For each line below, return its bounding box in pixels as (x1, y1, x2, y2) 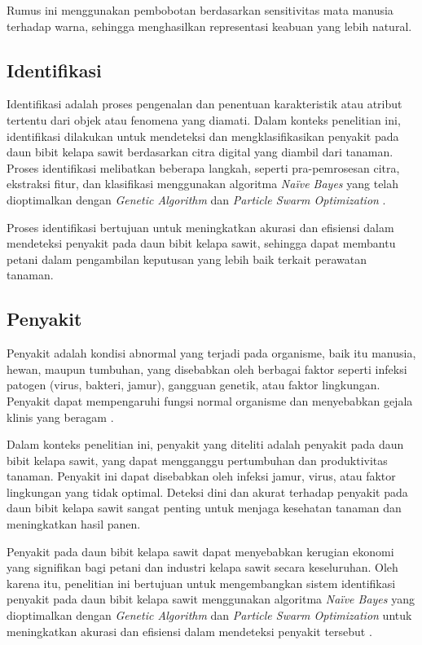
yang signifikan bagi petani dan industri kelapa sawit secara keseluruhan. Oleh (7, 559, 398, 576)
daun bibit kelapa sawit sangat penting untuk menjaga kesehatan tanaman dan (7, 499, 402, 516)
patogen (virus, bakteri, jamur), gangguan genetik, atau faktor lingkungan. (7, 376, 380, 393)
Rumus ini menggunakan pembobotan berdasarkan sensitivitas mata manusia (7, 2, 393, 18)
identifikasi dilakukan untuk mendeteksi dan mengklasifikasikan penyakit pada (7, 127, 399, 144)
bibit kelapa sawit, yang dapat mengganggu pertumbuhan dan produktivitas (7, 451, 388, 468)
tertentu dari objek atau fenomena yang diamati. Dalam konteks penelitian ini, (7, 111, 401, 128)
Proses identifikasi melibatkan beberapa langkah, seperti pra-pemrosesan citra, (7, 159, 400, 176)
